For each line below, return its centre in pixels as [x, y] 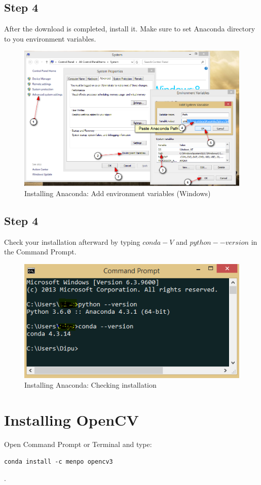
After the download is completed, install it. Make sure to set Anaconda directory [130, 29]
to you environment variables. [50, 38]
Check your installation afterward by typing [72, 241]
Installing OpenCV [71, 420]
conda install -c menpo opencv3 [59, 461]
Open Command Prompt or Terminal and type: [78, 444]
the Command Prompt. [40, 252]
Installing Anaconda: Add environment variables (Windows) [118, 193]
